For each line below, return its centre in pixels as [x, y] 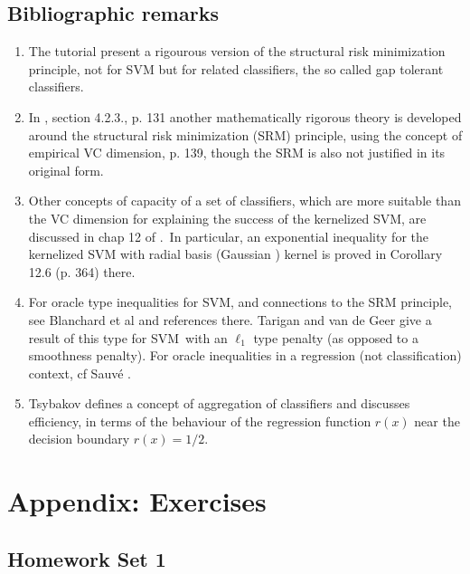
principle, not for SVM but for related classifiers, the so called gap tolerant [236, 68]
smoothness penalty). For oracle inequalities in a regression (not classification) [245, 355]
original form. [66, 170]
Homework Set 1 [87, 558]
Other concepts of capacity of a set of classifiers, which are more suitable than [244, 201]
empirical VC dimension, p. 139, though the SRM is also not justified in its [237, 153]
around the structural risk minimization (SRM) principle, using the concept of [245, 134]
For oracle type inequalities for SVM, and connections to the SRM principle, [240, 302]
